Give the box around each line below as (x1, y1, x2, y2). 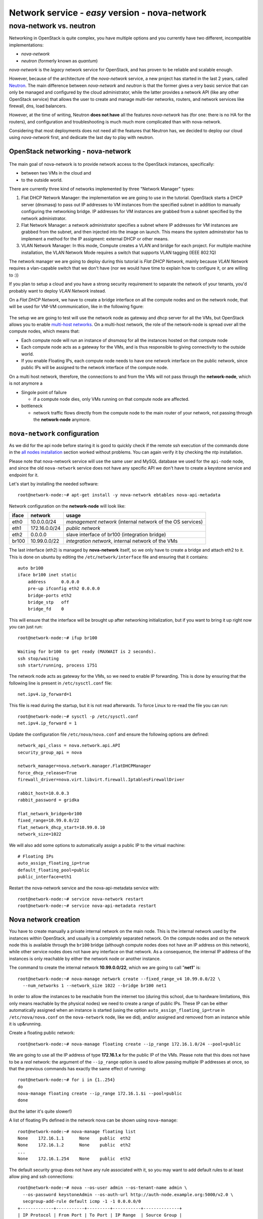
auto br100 (18, 565, 44, 570)
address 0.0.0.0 (27, 579, 80, 585)
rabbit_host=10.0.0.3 (18, 790, 69, 796)
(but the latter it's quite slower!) (9, 1108, 73, 1114)
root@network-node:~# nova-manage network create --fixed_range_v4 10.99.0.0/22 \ (18, 976, 221, 982)
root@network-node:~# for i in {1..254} (18, 1077, 115, 1082)
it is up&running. (9, 1021, 42, 1026)
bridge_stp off (27, 599, 69, 605)
